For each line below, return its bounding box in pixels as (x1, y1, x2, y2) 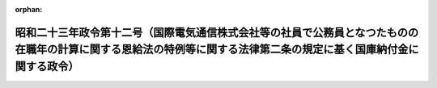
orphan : (15, 5, 43, 14)
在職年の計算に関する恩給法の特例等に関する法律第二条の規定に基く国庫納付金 (15, 43, 409, 57)
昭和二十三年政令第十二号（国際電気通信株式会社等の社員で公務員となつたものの (15, 25, 419, 40)
